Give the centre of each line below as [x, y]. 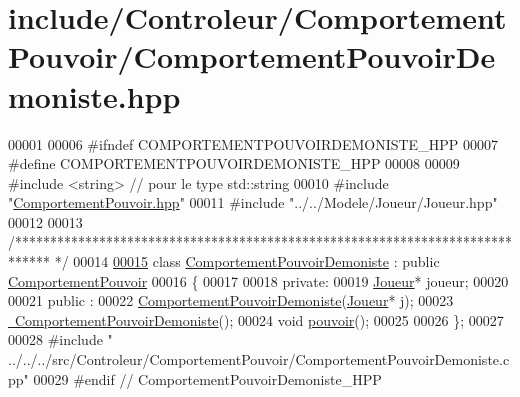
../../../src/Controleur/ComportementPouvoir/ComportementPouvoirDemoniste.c [259, 359]
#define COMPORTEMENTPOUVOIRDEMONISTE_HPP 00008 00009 [234, 163]
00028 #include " [60, 339]
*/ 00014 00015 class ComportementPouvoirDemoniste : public [247, 261]
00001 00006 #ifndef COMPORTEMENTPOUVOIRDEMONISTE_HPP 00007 [253, 143]
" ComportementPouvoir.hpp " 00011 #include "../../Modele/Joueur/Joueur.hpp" [253, 202]
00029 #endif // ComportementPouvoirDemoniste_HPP [207, 378]
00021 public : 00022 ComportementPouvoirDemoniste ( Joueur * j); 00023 [231, 300]
